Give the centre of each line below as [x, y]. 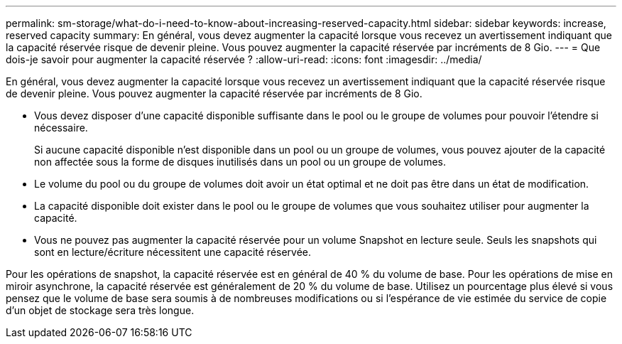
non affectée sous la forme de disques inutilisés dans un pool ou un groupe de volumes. [240, 162]
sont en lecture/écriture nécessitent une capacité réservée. [173, 252]
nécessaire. [61, 128]
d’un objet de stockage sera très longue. [100, 310]
